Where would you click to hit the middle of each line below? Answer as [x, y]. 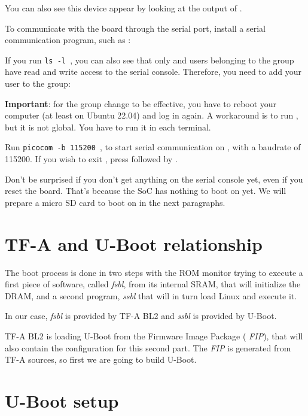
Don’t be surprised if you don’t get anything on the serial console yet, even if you [154, 179]
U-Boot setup [62, 400]
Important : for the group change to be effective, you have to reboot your [141, 103]
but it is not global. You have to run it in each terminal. [108, 127]
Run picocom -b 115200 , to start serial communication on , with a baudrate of [153, 147]
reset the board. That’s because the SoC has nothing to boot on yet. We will [146, 191]
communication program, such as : [68, 40]
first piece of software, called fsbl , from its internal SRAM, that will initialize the [153, 284]
